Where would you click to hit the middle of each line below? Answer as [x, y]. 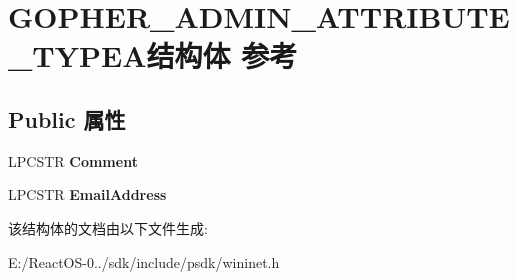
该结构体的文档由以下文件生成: [108, 227]
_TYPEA [77, 55]
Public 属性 [67, 118]
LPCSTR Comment [73, 160]
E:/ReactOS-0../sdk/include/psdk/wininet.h [144, 261]
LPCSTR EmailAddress [87, 194]
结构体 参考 [222, 55]
